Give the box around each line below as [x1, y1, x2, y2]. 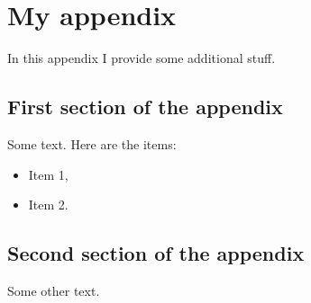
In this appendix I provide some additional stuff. [7, 49, 276, 67]
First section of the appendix [7, 93, 283, 120]
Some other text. [7, 281, 100, 299]
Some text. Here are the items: [7, 134, 177, 153]
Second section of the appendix [7, 239, 305, 267]
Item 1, [28, 165, 69, 183]
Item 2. [28, 195, 69, 214]
